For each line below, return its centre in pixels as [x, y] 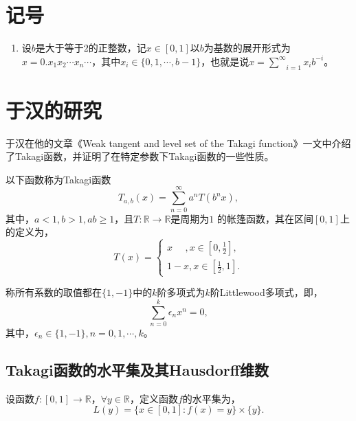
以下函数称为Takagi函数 [58, 179]
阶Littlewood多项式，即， [266, 292]
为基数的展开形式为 [247, 48]
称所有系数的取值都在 [54, 292]
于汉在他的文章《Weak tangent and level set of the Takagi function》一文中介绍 [178, 143]
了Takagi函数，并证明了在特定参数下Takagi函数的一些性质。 [140, 156]
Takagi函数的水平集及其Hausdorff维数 [137, 369]
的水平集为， [211, 398]
